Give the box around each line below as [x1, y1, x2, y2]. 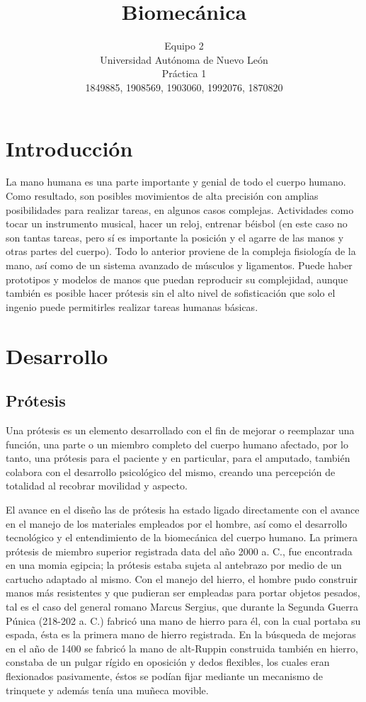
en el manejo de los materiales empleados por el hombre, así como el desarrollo [6, 516, 348, 531]
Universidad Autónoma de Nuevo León [100, 52, 268, 67]
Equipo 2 [164, 38, 204, 53]
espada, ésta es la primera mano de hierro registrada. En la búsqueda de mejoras [6, 627, 356, 642]
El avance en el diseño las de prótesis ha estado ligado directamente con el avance [6, 502, 360, 516]
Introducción [6, 133, 133, 162]
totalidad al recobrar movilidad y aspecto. [6, 478, 188, 493]
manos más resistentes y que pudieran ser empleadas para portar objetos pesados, [6, 585, 360, 600]
